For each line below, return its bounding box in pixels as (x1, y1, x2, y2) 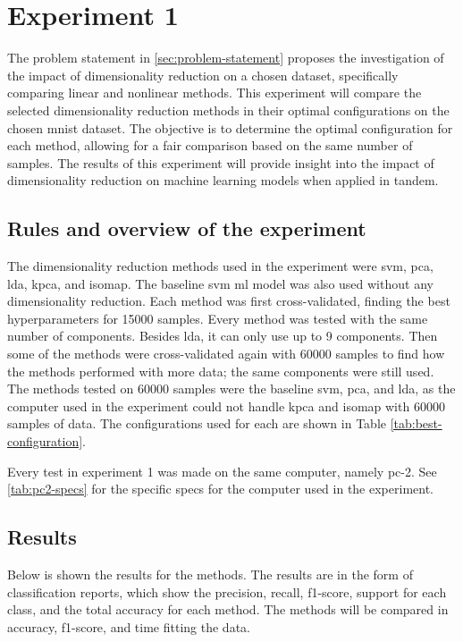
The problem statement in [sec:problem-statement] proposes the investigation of (7, 48, 444, 67)
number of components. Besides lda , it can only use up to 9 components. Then (7, 326, 438, 345)
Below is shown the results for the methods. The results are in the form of (7, 565, 413, 583)
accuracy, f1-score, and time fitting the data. (7, 617, 250, 636)
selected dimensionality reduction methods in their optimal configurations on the (7, 100, 450, 119)
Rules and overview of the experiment (7, 215, 366, 242)
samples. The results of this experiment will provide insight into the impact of (7, 153, 434, 172)
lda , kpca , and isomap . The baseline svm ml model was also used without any (7, 274, 434, 292)
